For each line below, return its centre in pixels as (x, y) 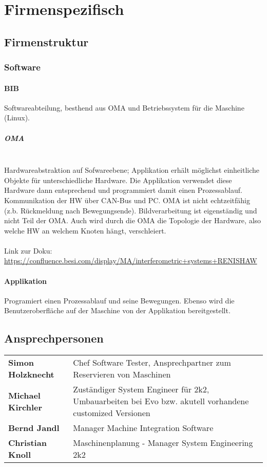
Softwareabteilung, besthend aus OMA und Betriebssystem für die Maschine (124, 107)
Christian (27, 443)
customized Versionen (112, 413)
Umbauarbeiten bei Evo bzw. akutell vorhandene (161, 401)
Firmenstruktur (46, 41)
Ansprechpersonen (54, 338)
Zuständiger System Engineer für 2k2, (141, 389)
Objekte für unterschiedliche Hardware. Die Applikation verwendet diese (118, 180)
